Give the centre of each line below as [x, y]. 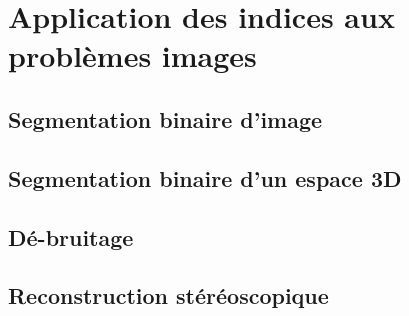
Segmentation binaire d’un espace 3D [205, 177]
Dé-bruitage [71, 236]
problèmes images [132, 55]
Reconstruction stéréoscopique [168, 295]
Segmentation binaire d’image [165, 118]
